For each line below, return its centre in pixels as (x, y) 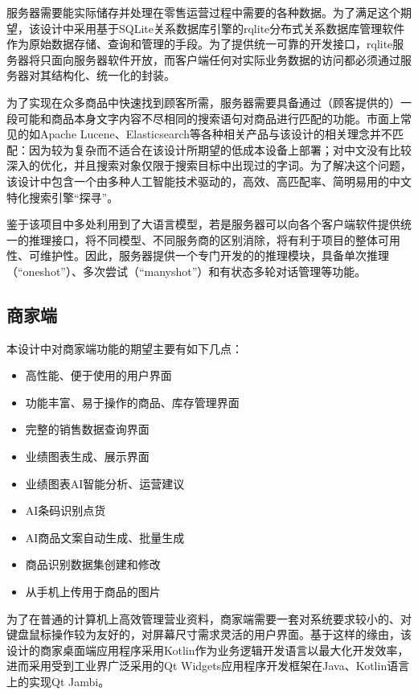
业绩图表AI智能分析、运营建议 (105, 483)
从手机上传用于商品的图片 (93, 592)
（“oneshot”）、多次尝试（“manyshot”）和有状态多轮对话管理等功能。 (186, 271)
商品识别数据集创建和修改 (93, 564)
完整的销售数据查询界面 (87, 429)
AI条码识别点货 (66, 510)
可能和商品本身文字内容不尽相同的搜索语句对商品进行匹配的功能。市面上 (209, 118)
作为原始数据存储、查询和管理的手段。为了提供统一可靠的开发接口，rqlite (200, 44)
